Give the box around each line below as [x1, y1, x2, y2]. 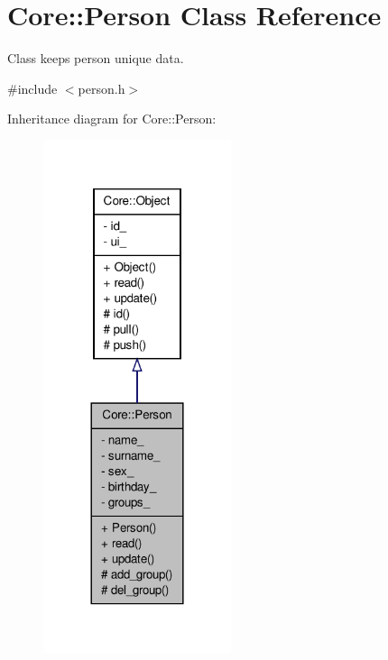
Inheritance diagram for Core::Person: [7, 109, 217, 128]
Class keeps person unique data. [7, 49, 184, 68]
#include [7, 78, 58, 97]
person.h [78, 78, 125, 97]
